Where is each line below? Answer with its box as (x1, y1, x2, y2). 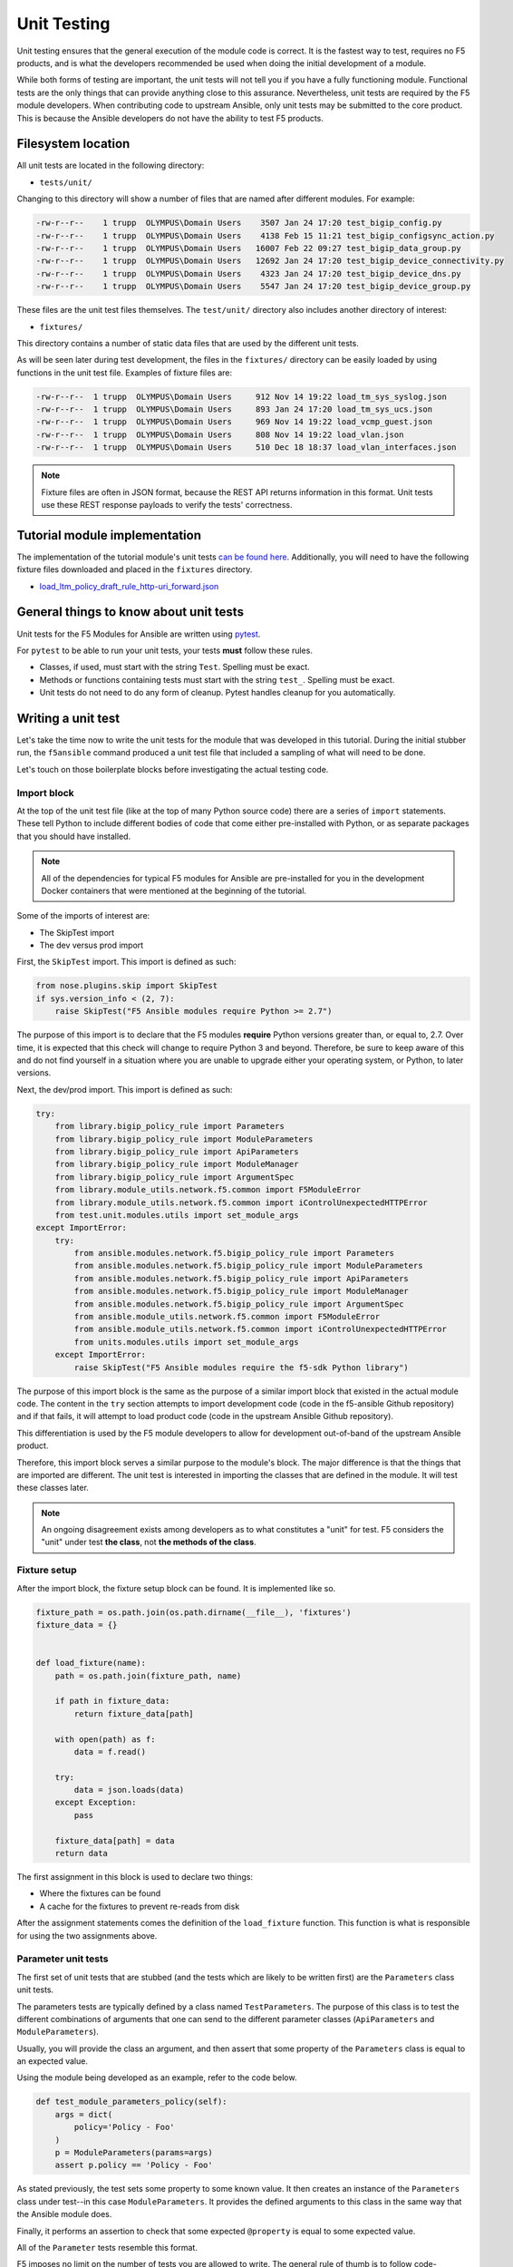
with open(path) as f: (54, 1734, 156, 1745)
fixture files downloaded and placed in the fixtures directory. (16, 564, 253, 575)
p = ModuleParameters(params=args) (54, 2147, 213, 2157)
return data (54, 1848, 109, 1859)
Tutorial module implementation (16, 527, 201, 543)
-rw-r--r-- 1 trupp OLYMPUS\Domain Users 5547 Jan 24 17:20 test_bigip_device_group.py (35, 281, 471, 292)
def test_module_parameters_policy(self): (35, 2097, 227, 2107)
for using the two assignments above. (16, 1930, 158, 1941)
